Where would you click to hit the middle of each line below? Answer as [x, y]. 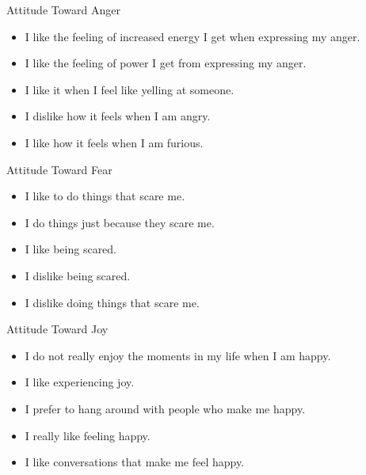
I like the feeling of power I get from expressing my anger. [166, 63]
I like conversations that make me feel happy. [135, 462]
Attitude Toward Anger [63, 9]
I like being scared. [71, 249]
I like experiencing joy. [80, 382]
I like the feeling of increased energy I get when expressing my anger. [193, 36]
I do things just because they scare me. [120, 222]
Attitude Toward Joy [57, 329]
